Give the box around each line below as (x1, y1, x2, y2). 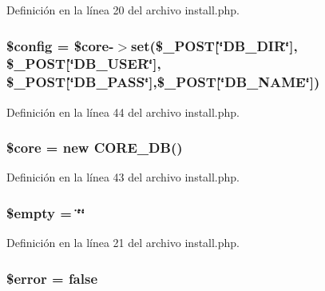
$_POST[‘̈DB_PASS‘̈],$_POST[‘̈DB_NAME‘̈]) (6, 72, 320, 92)
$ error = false (6, 268, 98, 288)
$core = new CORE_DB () (6, 138, 183, 157)
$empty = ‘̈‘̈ (6, 202, 85, 222)
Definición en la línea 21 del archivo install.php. (6, 234, 240, 251)
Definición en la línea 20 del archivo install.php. (6, 2, 240, 18)
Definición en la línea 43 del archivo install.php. (6, 169, 240, 185)
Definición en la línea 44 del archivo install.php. (6, 103, 240, 120)
